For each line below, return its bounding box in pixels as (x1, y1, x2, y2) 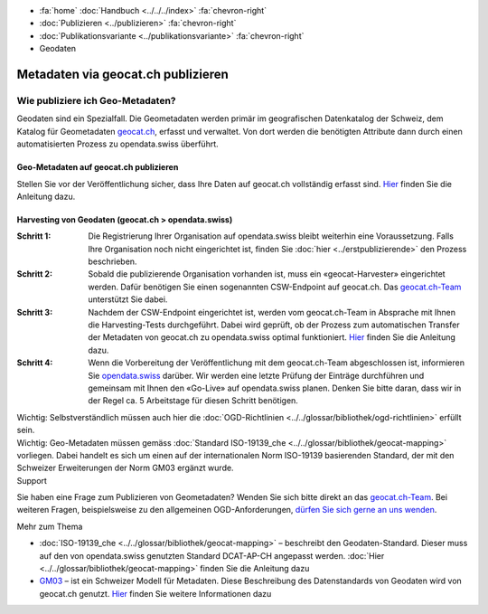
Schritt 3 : (16, 307, 53, 317)
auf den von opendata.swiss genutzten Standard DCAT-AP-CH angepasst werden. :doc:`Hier (39, 550, 385, 561)
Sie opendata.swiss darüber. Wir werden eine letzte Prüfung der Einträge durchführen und (88, 370, 425, 381)
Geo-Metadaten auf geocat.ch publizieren (16, 162, 179, 173)
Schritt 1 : (16, 231, 52, 241)
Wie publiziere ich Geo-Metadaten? (16, 94, 176, 107)
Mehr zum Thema (16, 521, 83, 532)
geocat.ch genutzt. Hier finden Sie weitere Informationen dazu (39, 588, 272, 599)
